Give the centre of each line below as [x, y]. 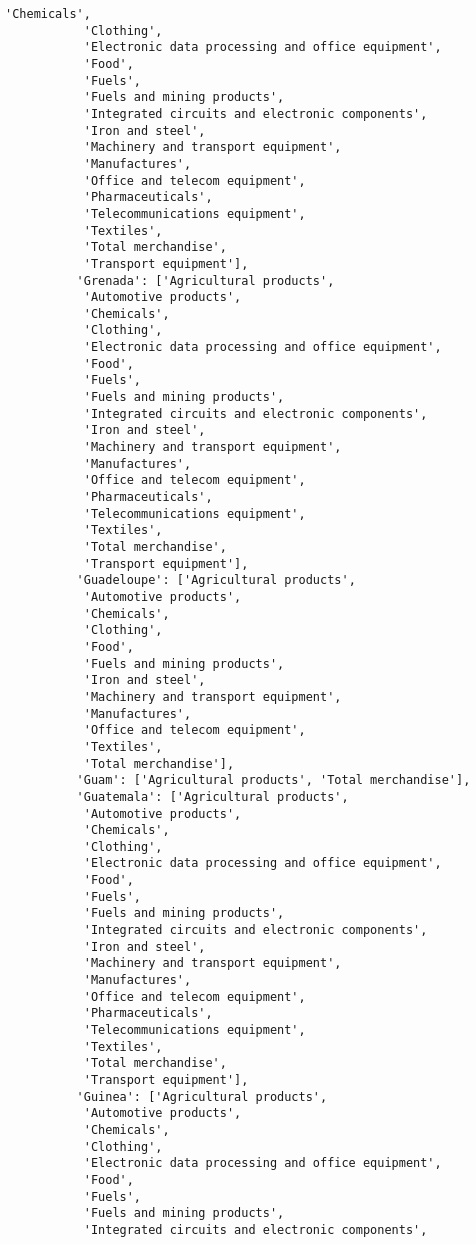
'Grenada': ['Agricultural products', [205, 280]
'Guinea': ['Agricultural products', [202, 1096]
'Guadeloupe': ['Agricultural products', [216, 580]
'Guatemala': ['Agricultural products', [212, 796]
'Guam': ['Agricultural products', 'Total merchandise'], [273, 780]
